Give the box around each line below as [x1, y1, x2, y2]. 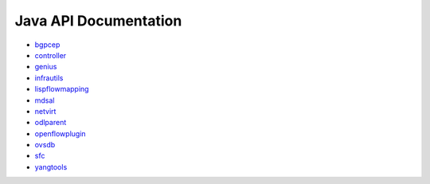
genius [34, 62, 57, 72]
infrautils [34, 72, 64, 83]
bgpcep [34, 40, 61, 49]
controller [34, 50, 67, 60]
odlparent [34, 118, 67, 127]
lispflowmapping [34, 84, 89, 94]
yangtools [34, 162, 68, 171]
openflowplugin [34, 128, 87, 139]
